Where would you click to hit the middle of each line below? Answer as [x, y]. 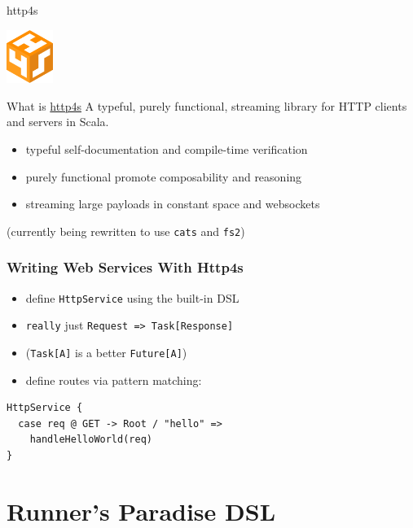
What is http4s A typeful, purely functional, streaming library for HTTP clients [207, 105]
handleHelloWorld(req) [91, 440]
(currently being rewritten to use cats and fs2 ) [126, 231]
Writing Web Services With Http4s [125, 267]
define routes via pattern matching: [114, 380]
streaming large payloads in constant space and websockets [173, 204]
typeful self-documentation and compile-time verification [167, 148]
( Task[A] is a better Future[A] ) [106, 352]
